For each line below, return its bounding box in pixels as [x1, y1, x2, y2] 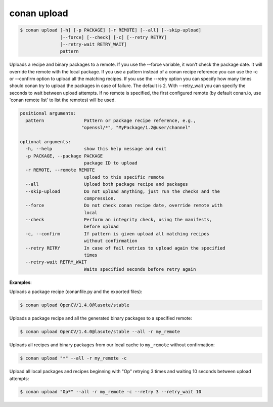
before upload [83, 224, 119, 230]
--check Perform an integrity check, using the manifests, [25, 217, 212, 223]
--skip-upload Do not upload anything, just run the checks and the [25, 188, 220, 194]
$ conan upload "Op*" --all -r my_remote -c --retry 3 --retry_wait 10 [20, 389, 202, 395]
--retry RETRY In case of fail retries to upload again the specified [25, 245, 225, 251]
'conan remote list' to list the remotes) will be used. [9, 97, 116, 103]
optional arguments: [20, 139, 71, 144]
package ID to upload [83, 160, 138, 166]
